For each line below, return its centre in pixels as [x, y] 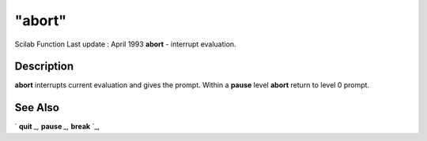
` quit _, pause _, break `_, [57, 127]
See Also [37, 108]
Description [44, 67]
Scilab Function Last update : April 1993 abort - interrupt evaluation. [125, 44]
